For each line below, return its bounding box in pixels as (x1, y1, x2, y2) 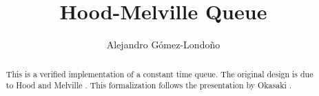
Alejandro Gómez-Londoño (106, 37, 220, 52)
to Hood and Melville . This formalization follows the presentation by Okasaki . (6, 79, 292, 91)
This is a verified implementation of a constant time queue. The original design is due (6, 68, 313, 79)
